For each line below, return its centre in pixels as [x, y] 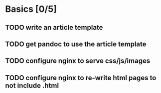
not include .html [32, 85]
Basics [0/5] [31, 9]
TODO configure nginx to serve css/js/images [78, 61]
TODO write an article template [54, 27]
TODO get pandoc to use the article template [76, 44]
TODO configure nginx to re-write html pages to [81, 78]
